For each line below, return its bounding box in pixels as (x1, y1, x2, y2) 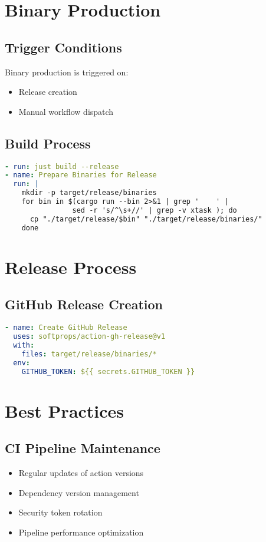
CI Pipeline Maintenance (5, 439, 160, 457)
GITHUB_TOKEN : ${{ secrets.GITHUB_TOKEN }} (21, 367, 195, 376)
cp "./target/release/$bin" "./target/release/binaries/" (29, 214, 262, 223)
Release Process (5, 255, 137, 279)
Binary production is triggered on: (5, 65, 129, 78)
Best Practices (5, 398, 124, 422)
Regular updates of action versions (18, 466, 144, 478)
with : (13, 341, 35, 349)
